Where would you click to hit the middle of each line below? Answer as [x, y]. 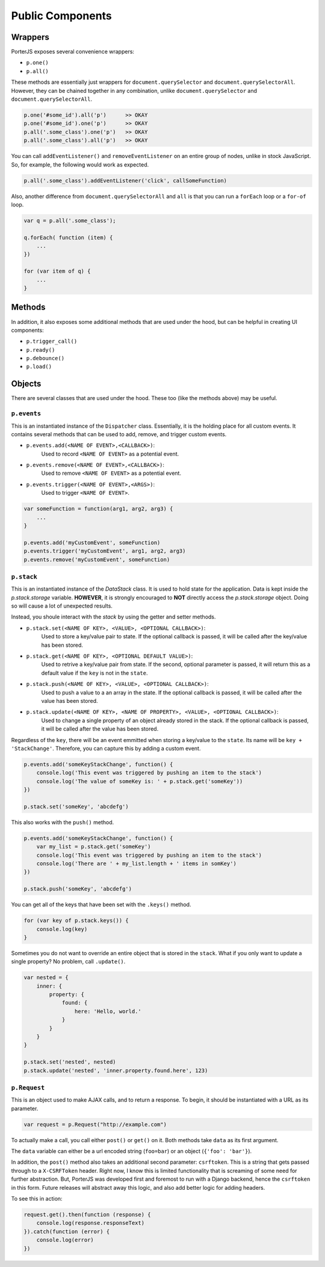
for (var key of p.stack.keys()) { [76, 921]
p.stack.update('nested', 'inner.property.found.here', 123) [116, 1070]
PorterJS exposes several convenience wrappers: [73, 52]
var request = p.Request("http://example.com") [95, 1124]
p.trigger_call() [52, 341]
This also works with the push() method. [63, 822]
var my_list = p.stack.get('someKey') [94, 847]
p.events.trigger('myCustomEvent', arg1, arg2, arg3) [105, 551]
